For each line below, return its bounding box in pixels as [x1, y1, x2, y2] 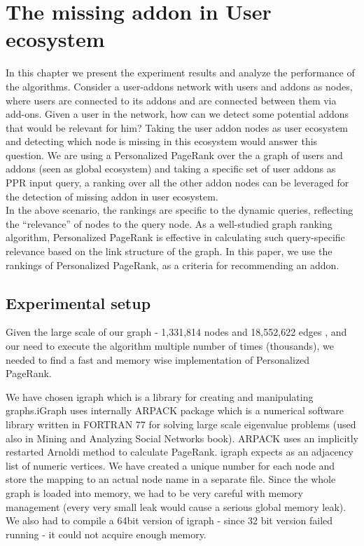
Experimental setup [6, 292, 151, 313]
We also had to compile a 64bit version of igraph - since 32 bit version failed [6, 513, 333, 528]
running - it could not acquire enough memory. [6, 526, 206, 541]
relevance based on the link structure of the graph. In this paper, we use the [6, 244, 332, 259]
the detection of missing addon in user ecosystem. [6, 189, 218, 203]
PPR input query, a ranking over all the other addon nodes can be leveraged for [6, 175, 349, 190]
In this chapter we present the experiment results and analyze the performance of [6, 65, 355, 80]
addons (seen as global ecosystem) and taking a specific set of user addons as [6, 161, 336, 176]
